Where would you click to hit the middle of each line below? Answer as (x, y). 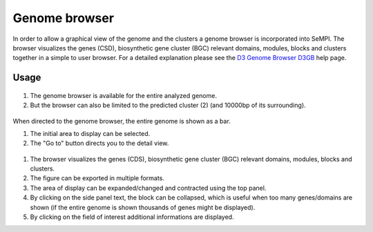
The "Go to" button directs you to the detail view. (99, 143)
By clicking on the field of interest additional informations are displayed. (132, 217)
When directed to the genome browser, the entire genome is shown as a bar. (122, 121)
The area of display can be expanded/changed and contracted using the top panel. (148, 188)
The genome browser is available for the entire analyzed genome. (124, 95)
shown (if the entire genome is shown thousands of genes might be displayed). (143, 207)
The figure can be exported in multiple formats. (97, 178)
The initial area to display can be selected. (90, 133)
